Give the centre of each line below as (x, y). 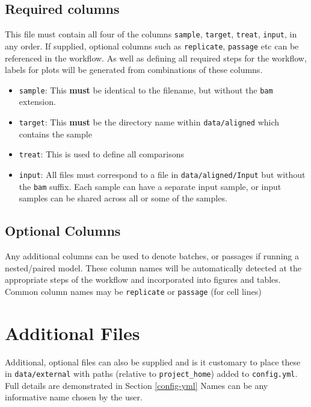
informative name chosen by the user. (74, 397)
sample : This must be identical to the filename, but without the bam (146, 90)
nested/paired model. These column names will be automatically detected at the (153, 267)
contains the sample (55, 134)
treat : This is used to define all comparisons (101, 154)
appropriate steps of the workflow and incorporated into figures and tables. (143, 279)
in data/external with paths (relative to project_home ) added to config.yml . (151, 374)
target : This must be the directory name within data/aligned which (149, 121)
